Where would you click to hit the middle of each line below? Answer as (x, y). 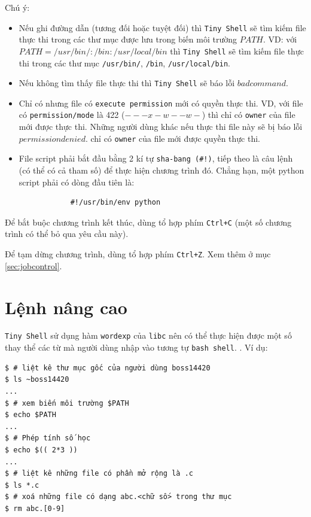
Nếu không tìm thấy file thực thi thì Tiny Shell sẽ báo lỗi (127, 83)
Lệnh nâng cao (66, 307)
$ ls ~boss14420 (37, 380)
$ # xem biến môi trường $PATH (67, 403)
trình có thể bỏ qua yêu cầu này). (67, 234)
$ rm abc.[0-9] (35, 508)
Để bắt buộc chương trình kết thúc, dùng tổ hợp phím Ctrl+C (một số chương (148, 222)
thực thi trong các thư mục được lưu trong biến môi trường (128, 39)
